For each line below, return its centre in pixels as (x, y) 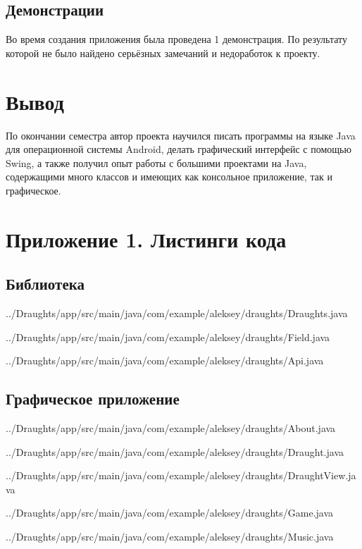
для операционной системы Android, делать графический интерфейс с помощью (179, 149)
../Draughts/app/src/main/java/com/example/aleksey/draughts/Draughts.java (177, 313)
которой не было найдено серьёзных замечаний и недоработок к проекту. (163, 53)
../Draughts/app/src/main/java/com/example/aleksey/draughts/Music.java (170, 537)
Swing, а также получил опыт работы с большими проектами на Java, (156, 162)
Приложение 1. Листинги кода (146, 239)
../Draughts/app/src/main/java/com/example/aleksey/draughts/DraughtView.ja (181, 475)
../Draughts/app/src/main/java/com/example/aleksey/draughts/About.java (171, 428)
